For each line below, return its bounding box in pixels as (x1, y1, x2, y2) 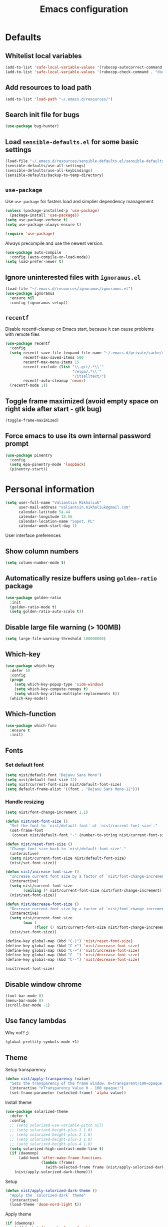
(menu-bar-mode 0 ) (5, 998, 43, 1003)
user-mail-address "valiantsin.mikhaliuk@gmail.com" (18, 504, 131, 510)
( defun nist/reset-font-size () (5, 842, 72, 847)
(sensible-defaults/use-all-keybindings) (5, 168, 93, 173)
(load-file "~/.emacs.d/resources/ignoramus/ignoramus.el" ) (5, 286, 133, 291)
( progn (9, 677, 23, 683)
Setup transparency (5, 1067, 46, 1073)
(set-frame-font (9, 828, 43, 833)
